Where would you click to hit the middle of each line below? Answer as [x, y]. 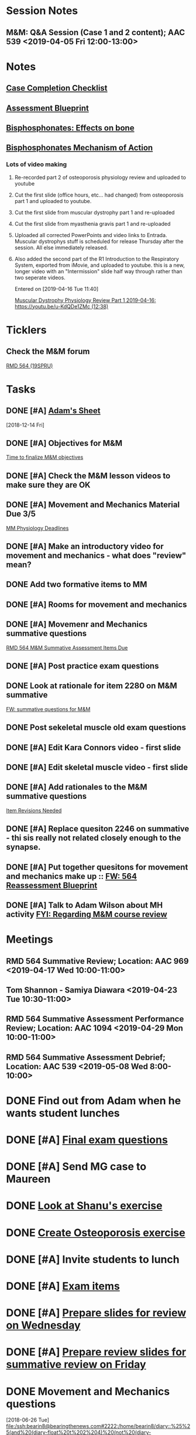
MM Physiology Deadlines [37, 528]
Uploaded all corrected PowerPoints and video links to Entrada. [91, 235]
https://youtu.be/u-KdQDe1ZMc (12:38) [61, 306]
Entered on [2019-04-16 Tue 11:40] [56, 289]
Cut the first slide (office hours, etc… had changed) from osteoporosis [99, 195]
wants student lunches [63, 1113]
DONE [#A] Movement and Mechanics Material [93, 505]
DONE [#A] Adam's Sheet [53, 411]
